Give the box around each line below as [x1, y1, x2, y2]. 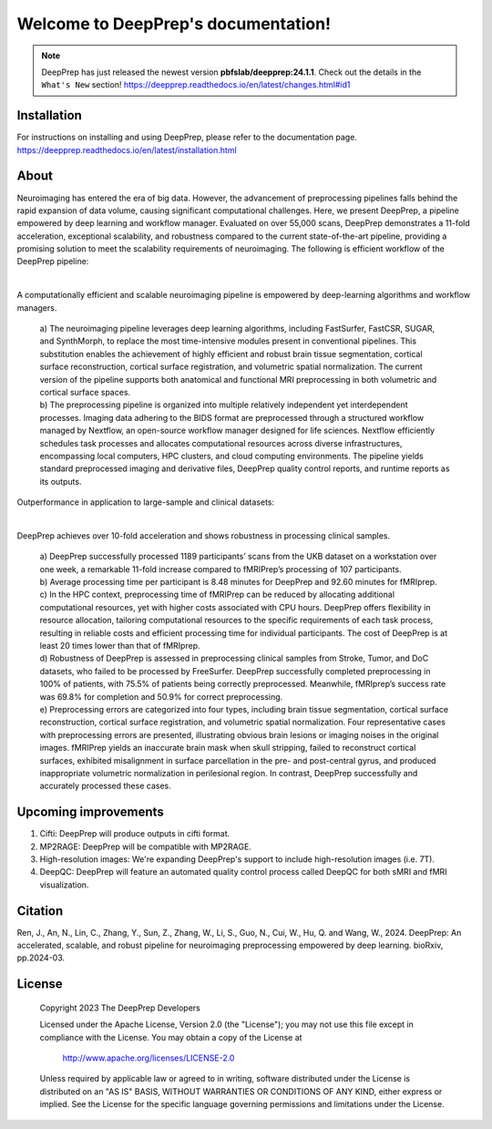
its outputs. [39, 476, 82, 487]
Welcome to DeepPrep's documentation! [16, 14, 332, 34]
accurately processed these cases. [39, 780, 172, 792]
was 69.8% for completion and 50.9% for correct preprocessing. [39, 691, 283, 702]
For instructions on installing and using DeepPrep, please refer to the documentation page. [16, 132, 357, 143]
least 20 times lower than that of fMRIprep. [39, 641, 200, 652]
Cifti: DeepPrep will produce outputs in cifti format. [39, 828, 231, 839]
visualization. [39, 879, 89, 890]
